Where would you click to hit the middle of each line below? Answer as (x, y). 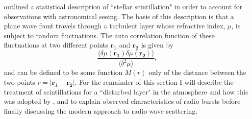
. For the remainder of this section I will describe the (154, 82)
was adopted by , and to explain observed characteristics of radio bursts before (122, 101)
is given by (157, 45)
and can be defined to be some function (63, 72)
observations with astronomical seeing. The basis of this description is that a (119, 16)
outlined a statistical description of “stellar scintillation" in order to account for (123, 6)
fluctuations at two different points (56, 45)
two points (20, 82)
